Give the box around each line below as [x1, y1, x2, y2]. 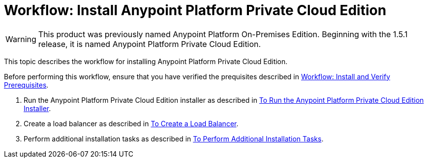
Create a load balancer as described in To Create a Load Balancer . [24, 119, 239, 128]
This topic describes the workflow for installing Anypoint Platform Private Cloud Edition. [4, 57, 288, 66]
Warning [5, 34, 36, 44]
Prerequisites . [4, 80, 49, 89]
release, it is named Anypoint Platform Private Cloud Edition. [38, 39, 261, 49]
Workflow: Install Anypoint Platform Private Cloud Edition [4, 2, 387, 19]
